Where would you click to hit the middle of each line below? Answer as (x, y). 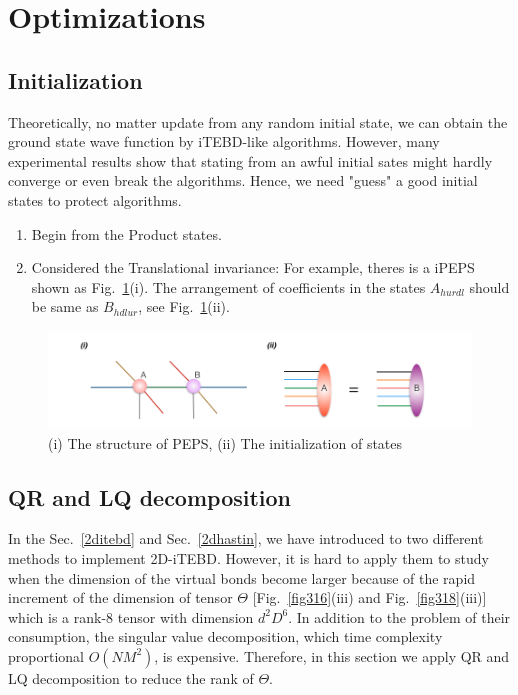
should (489, 286)
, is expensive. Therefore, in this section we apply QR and (332, 655)
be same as (65, 306)
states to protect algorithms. (95, 199)
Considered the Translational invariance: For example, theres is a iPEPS (253, 267)
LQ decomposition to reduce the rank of (131, 677)
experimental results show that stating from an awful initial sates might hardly (250, 160)
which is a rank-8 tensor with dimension (131, 616)
